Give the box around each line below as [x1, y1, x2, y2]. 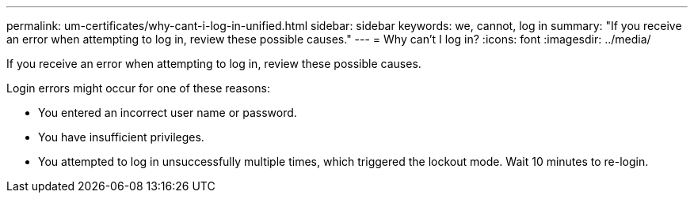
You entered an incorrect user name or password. [38, 106, 297, 119]
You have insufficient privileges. [38, 130, 204, 144]
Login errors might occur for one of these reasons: [6, 81, 270, 95]
